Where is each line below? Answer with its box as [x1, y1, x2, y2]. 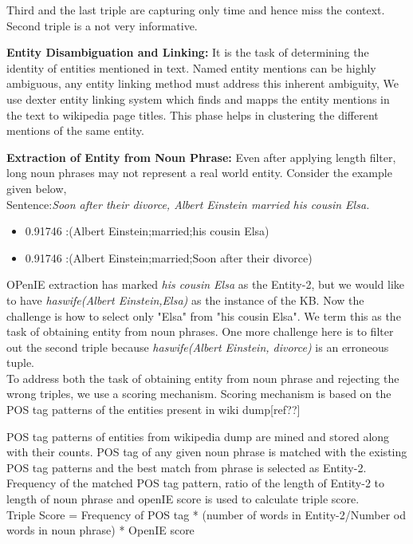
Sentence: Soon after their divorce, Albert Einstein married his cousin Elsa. [6, 195, 370, 212]
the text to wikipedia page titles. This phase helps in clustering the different [6, 106, 379, 123]
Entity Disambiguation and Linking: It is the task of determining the [6, 44, 369, 61]
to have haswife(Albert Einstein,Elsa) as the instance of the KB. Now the [6, 291, 364, 308]
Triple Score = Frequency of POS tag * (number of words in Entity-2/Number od [6, 506, 407, 522]
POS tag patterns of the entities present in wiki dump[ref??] [6, 401, 301, 418]
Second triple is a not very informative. [6, 17, 198, 34]
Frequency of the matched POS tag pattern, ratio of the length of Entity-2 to [6, 475, 385, 491]
